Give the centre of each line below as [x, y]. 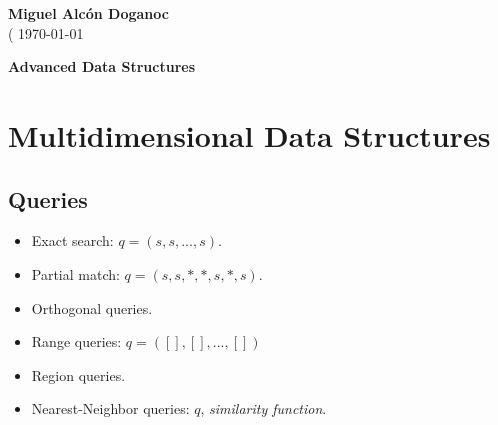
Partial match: [75, 273]
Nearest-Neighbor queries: [110, 408]
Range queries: [76, 341]
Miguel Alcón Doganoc [88, 13]
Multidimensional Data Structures [249, 134]
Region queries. [78, 374]
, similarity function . [263, 408]
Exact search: [72, 240]
